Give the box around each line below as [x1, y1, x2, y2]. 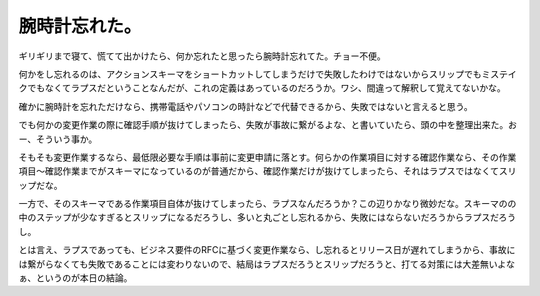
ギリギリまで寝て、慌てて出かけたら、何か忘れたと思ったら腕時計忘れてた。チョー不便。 [18, 50, 386, 62]
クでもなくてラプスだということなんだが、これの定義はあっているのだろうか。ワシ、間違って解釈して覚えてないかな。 [18, 82, 506, 94]
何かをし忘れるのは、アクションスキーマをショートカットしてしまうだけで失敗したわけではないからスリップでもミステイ [18, 68, 517, 80]
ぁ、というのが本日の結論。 [18, 272, 133, 284]
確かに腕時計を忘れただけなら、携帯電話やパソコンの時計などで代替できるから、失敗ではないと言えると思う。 [18, 100, 474, 112]
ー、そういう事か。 [18, 133, 98, 145]
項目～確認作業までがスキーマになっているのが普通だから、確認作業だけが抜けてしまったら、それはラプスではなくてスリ [18, 165, 517, 177]
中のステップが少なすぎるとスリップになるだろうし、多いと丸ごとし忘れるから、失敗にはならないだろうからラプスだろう [18, 211, 517, 224]
